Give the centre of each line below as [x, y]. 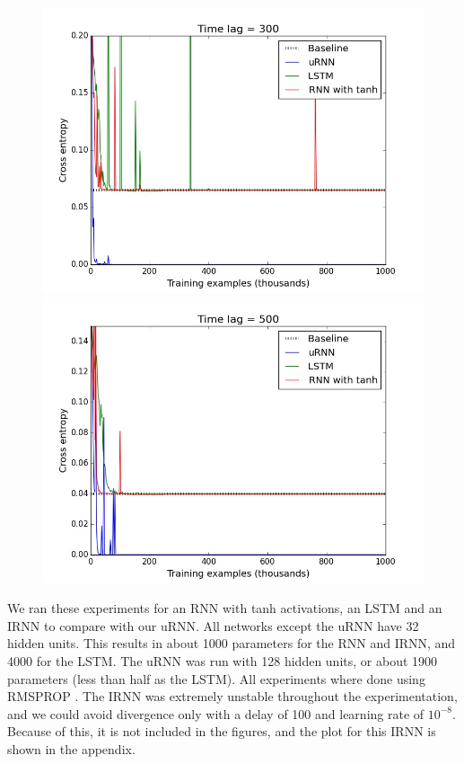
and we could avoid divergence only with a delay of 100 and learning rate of [216, 713]
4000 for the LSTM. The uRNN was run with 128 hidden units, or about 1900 [223, 660]
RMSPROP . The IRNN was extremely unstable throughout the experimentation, [232, 696]
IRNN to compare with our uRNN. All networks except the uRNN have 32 [213, 625]
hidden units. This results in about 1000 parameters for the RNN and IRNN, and [232, 643]
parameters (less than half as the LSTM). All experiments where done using [216, 678]
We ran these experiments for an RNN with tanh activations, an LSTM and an [225, 608]
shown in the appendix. [71, 748]
